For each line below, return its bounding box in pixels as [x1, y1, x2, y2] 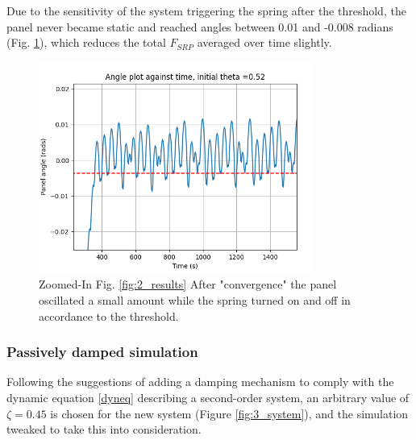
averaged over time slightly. [197, 34, 332, 51]
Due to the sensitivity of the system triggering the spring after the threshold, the [6, 2, 406, 19]
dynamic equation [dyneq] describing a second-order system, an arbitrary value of [6, 389, 410, 406]
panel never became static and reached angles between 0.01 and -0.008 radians [6, 18, 393, 35]
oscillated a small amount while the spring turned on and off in [39, 292, 351, 309]
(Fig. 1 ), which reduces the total [6, 34, 166, 51]
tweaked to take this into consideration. [6, 421, 202, 438]
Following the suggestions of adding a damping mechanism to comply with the [6, 373, 394, 390]
